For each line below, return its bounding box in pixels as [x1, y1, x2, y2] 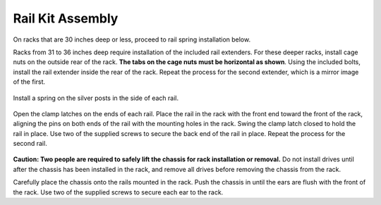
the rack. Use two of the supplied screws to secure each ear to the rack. [13, 187, 224, 197]
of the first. [13, 77, 46, 86]
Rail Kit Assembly [13, 11, 119, 26]
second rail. [13, 139, 47, 148]
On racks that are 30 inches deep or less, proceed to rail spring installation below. [13, 35, 250, 44]
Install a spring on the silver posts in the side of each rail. [13, 94, 179, 102]
